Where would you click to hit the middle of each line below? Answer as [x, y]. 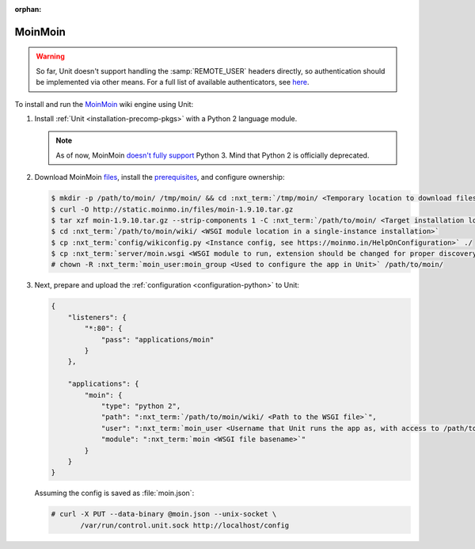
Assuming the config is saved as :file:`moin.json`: [114, 493]
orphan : [28, 9]
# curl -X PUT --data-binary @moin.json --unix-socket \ [164, 514]
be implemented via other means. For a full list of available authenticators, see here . [173, 82]
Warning [50, 56]
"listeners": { [97, 317]
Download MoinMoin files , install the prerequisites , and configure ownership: [160, 177]
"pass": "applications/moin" [158, 339]
